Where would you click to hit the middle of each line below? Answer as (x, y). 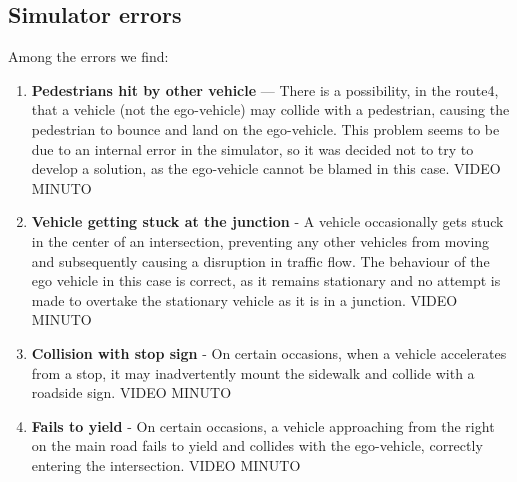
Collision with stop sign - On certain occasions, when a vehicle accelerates (269, 352)
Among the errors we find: (88, 56)
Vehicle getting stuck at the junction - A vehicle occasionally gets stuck (267, 221)
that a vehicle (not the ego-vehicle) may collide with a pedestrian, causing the (270, 109)
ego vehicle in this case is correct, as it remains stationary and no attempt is (266, 280)
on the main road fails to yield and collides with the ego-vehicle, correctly (257, 445)
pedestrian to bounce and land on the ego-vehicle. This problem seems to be (265, 128)
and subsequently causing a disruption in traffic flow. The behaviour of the (260, 260)
